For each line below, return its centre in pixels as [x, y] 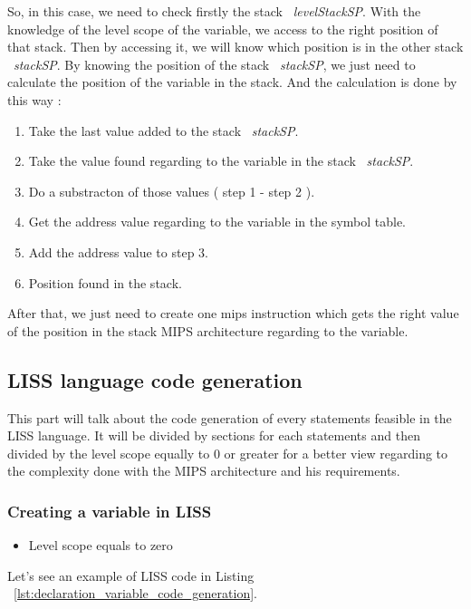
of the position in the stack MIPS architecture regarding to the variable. [208, 330]
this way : [34, 99]
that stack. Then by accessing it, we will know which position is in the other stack [235, 47]
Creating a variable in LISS [110, 511]
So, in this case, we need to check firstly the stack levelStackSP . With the [214, 11]
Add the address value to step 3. [118, 251]
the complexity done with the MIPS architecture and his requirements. [204, 471]
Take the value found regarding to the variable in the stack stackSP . [221, 161]
